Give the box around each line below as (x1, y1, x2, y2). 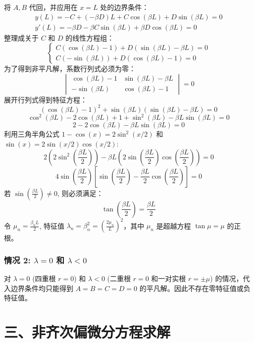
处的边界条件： (100, 2, 149, 12)
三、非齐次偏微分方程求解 (4, 321, 171, 342)
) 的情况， (210, 273, 243, 283)
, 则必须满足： (57, 188, 103, 198)
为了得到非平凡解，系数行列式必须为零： (4, 63, 136, 74)
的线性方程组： (65, 32, 114, 43)
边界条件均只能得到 (10, 283, 73, 293)
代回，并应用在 (29, 2, 78, 12)
